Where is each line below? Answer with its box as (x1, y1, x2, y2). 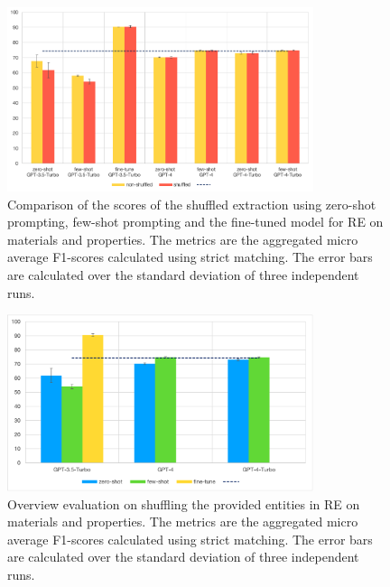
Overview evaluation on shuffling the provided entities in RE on (7, 494, 360, 513)
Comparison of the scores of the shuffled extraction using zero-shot (7, 194, 376, 213)
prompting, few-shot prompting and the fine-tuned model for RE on (7, 212, 384, 231)
